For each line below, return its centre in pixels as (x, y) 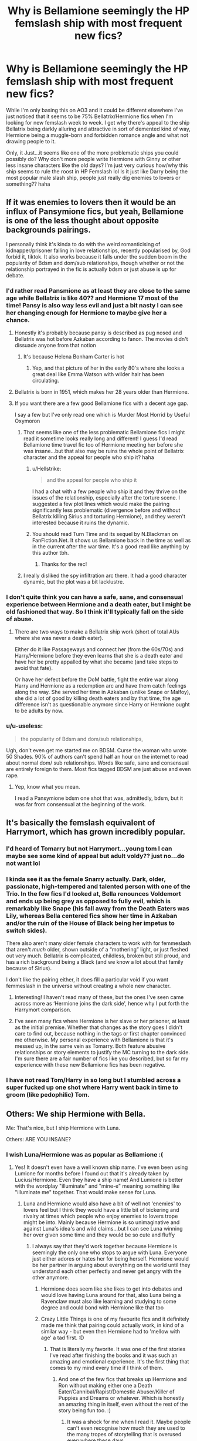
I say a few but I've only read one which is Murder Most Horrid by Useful (102, 415)
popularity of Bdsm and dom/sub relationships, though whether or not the (95, 263)
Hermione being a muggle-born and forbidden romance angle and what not (97, 135)
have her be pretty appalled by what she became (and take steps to (96, 662)
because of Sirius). (29, 969)
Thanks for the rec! (64, 564)
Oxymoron (27, 421)
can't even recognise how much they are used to (126, 1428)
